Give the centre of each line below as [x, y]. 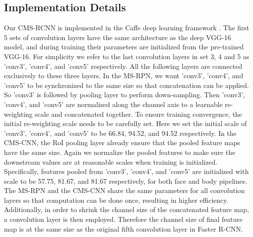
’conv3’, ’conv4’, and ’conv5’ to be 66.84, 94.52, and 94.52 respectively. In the [120, 133]
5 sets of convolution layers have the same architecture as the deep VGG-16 [118, 37]
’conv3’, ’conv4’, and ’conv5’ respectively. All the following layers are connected [123, 66]
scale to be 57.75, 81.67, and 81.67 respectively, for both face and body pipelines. [126, 181]
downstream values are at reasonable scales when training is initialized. [111, 162]
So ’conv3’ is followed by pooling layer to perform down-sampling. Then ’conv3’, [125, 95]
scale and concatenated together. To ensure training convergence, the [138, 114]
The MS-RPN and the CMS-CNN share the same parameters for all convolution [125, 190]
